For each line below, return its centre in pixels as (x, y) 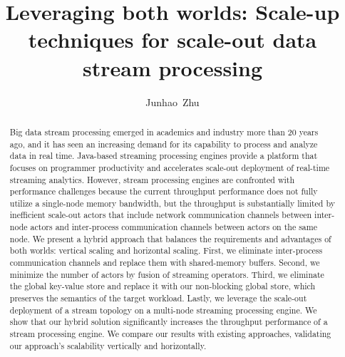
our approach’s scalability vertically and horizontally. (108, 345)
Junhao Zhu (172, 102)
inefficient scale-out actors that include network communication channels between (161, 215)
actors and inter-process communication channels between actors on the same (174, 227)
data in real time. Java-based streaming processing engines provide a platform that (164, 156)
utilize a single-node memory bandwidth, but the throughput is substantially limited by (172, 203)
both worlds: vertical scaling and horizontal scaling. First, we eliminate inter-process (166, 250)
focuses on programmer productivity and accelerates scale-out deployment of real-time (170, 167)
